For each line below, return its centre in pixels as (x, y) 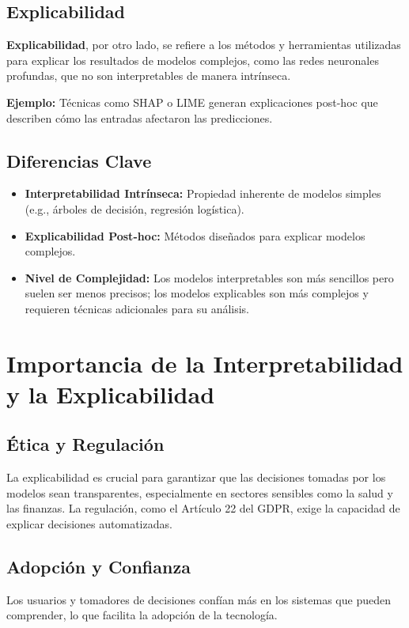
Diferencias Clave (79, 160)
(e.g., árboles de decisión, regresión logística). (134, 208)
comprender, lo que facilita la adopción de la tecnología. (142, 615)
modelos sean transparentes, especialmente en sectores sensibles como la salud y (200, 492)
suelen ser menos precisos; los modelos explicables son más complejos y (197, 293)
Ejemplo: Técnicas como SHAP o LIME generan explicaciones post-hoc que (192, 102)
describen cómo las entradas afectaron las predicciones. (140, 117)
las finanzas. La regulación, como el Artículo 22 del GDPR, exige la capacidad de (203, 508)
